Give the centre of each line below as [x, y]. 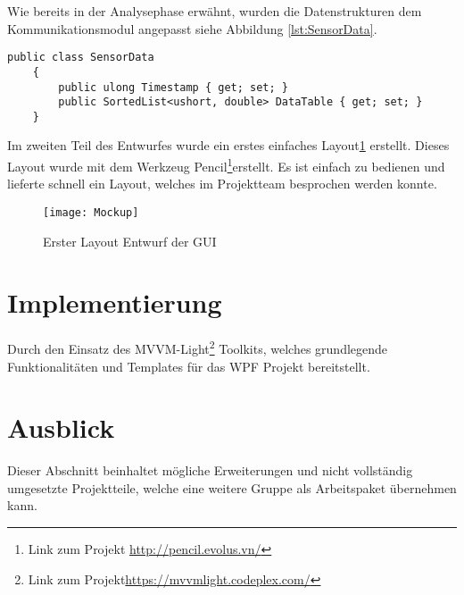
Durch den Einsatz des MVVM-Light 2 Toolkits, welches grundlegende [198, 347]
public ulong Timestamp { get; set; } [173, 87]
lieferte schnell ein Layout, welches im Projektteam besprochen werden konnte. [222, 184]
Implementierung [115, 302]
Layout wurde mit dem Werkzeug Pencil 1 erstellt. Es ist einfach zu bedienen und [226, 165]
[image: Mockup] [91, 212]
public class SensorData [81, 58]
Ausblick [61, 427]
